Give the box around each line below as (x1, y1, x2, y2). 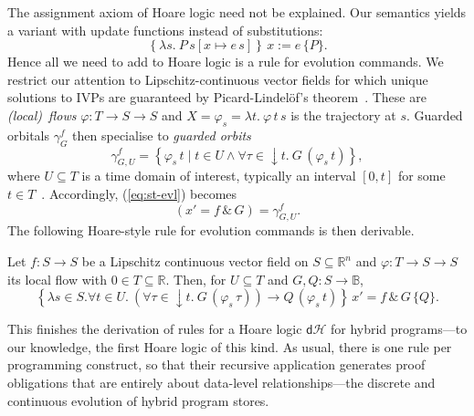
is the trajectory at (290, 105, 396, 124)
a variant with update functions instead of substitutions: (7, 20, 323, 39)
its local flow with (7, 269, 107, 288)
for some (397, 166, 446, 185)
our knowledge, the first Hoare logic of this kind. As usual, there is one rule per (7, 337, 452, 356)
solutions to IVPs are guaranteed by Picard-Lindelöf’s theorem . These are (7, 88, 427, 107)
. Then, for (165, 269, 226, 288)
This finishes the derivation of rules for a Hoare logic (7, 319, 302, 338)
